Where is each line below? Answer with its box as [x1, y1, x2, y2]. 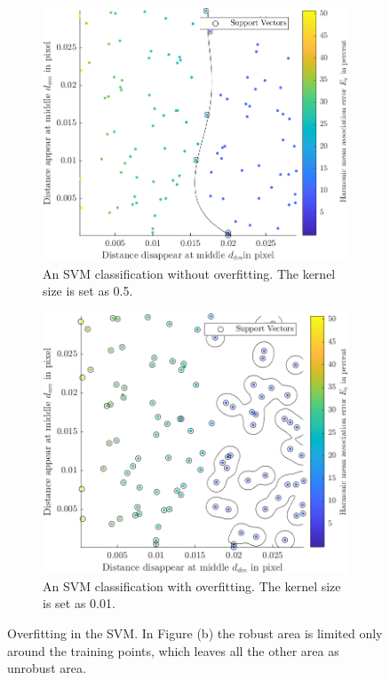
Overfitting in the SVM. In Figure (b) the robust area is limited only [7, 623, 383, 642]
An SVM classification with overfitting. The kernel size [43, 576, 341, 595]
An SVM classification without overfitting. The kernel [43, 264, 336, 282]
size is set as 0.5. [43, 281, 133, 300]
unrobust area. [7, 659, 86, 677]
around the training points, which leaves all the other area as [7, 641, 339, 660]
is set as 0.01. [43, 594, 115, 613]
